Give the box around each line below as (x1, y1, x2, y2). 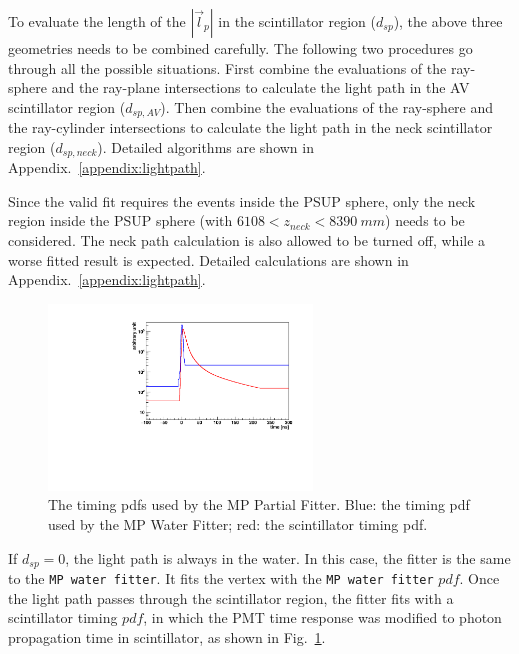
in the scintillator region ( (218, 11, 377, 31)
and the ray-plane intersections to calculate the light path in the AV (51, 77, 470, 98)
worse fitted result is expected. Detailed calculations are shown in (8, 249, 409, 270)
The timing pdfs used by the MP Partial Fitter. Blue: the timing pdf (48, 494, 470, 515)
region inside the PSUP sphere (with (8, 210, 233, 231)
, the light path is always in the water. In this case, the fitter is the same (65, 547, 511, 568)
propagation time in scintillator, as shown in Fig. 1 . (8, 626, 326, 647)
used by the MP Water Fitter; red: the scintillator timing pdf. (48, 514, 428, 534)
